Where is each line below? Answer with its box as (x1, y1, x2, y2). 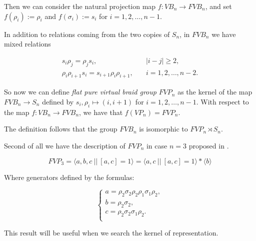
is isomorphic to (139, 123, 188, 134)
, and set (205, 1, 232, 11)
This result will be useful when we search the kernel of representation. (4, 227, 218, 238)
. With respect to (196, 96, 249, 107)
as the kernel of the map (177, 86, 252, 97)
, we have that (79, 106, 123, 117)
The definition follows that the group (4, 123, 117, 134)
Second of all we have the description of (4, 140, 125, 151)
